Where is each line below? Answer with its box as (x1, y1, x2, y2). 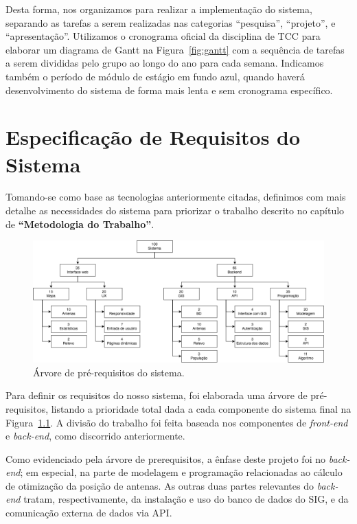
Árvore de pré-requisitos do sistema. (33, 365, 185, 379)
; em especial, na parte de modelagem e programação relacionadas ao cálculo (20, 465, 343, 479)
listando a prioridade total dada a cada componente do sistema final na (51, 401, 352, 415)
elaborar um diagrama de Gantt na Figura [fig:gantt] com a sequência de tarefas (5, 42, 345, 56)
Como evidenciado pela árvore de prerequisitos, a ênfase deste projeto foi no (5, 451, 325, 466)
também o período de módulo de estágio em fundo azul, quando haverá (5, 69, 305, 83)
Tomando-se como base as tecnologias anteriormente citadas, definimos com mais (5, 190, 346, 204)
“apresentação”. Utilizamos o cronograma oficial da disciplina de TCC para (5, 29, 321, 43)
